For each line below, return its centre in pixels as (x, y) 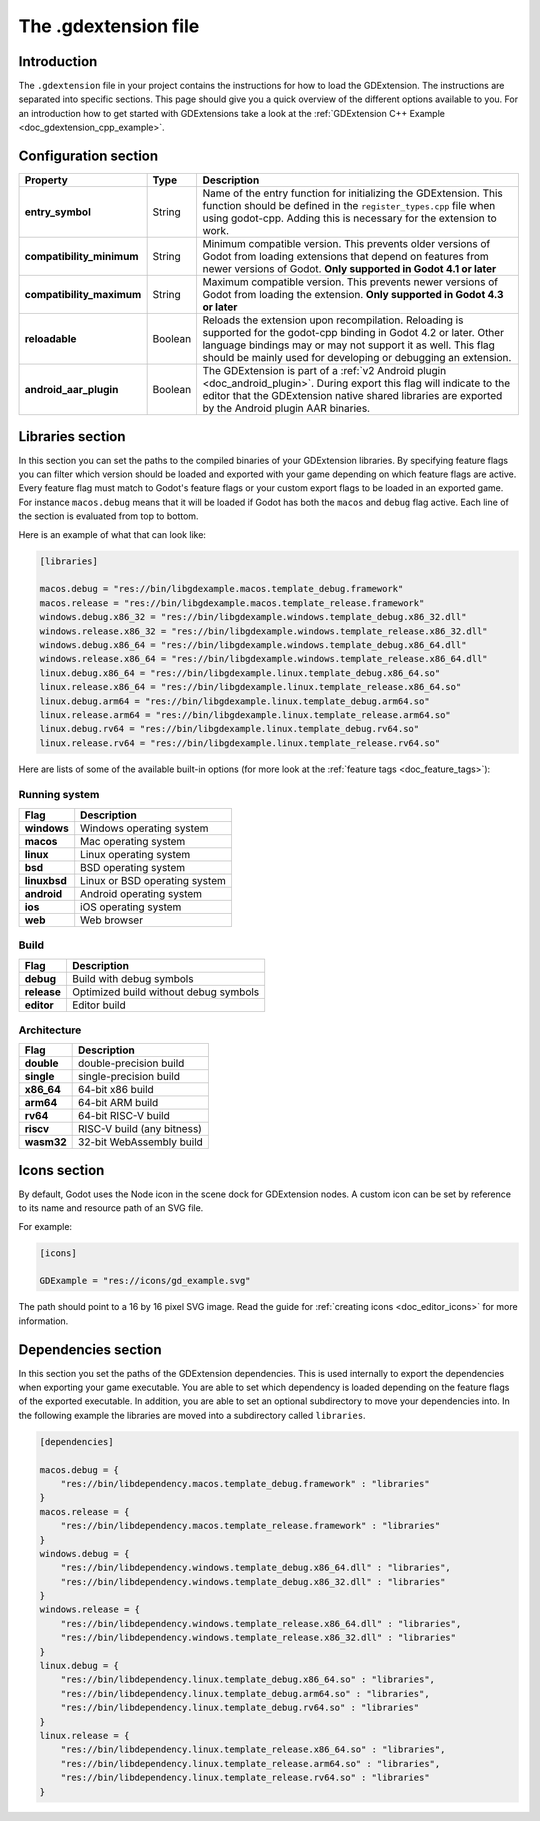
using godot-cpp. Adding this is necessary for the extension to (349, 218)
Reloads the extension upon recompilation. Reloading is (333, 320)
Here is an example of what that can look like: (112, 534)
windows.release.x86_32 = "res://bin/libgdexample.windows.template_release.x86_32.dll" (264, 631)
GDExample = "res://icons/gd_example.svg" (145, 1281)
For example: (45, 1226)
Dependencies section (90, 1349)
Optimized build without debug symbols (165, 992)
